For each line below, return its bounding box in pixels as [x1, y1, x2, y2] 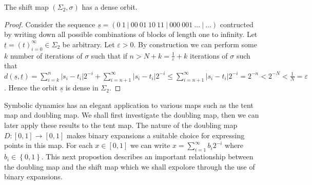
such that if [91, 50, 127, 61]
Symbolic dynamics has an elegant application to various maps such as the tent [4, 99, 254, 110]
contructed [220, 18, 254, 29]
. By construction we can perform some [133, 39, 257, 49]
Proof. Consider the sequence [4, 18, 95, 29]
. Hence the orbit [4, 82, 57, 93]
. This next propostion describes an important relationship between [41, 151, 254, 162]
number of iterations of [10, 50, 83, 61]
